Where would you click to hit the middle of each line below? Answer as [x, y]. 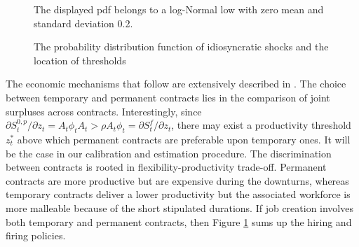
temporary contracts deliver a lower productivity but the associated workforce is [178, 194]
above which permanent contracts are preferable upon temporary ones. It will [184, 139]
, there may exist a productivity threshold [261, 125]
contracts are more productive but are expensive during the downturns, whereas [177, 180]
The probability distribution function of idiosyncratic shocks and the [181, 47]
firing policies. [36, 235]
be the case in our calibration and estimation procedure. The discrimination [169, 153]
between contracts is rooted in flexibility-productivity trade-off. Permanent [166, 167]
